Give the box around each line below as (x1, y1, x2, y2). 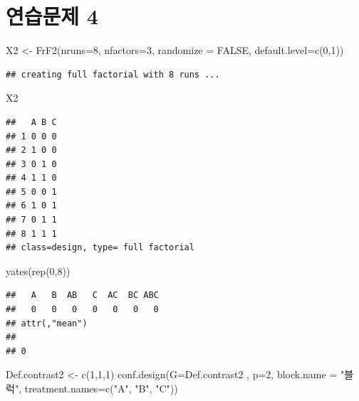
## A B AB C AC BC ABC (6, 290, 159, 301)
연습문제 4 (6, 1, 98, 31)
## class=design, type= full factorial (6, 242, 194, 253)
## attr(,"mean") (6, 318, 88, 328)
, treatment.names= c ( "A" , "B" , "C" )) (19, 381, 178, 395)
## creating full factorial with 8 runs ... (6, 69, 220, 80)
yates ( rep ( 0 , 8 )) (6, 263, 71, 278)
